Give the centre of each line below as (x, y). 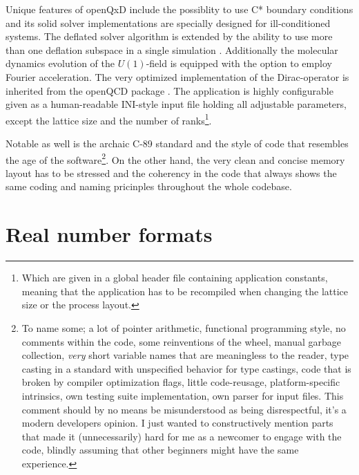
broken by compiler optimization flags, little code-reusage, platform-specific (181, 382)
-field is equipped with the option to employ (239, 63)
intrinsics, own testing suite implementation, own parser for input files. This (183, 395)
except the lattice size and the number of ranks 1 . (109, 119)
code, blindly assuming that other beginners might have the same (160, 450)
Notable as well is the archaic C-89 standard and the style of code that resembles (177, 143)
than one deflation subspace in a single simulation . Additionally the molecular (172, 49)
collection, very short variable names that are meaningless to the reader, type (185, 355)
